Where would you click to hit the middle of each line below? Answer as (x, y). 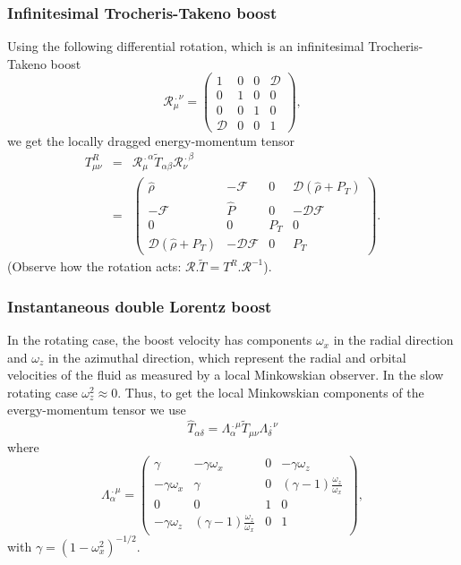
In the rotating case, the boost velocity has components (160, 340)
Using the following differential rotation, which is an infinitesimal (186, 46)
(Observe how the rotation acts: (94, 266)
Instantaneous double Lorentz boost (140, 306)
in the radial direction (393, 340)
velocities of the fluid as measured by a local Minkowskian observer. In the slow (226, 375)
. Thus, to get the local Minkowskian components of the (271, 392)
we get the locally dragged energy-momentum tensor (151, 140)
